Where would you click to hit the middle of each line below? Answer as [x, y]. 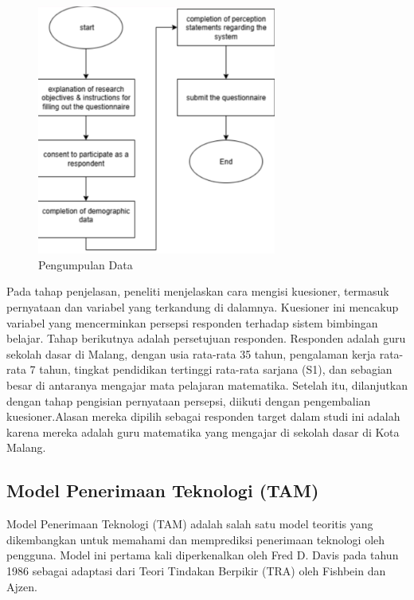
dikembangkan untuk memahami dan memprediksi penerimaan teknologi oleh [196, 539]
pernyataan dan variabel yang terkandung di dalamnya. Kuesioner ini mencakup [203, 307]
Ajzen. [22, 586]
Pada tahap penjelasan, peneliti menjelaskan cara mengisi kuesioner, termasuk [198, 291]
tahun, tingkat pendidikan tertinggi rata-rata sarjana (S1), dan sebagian [216, 369]
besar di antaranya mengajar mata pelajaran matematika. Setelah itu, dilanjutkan [207, 385]
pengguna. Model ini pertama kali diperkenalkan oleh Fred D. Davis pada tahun [203, 555]
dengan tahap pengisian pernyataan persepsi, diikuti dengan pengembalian [189, 400]
